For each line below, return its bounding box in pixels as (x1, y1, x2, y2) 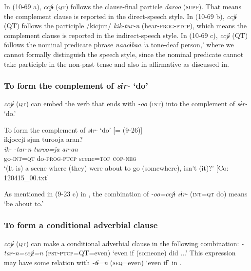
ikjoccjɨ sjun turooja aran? (4, 134, 83, 144)
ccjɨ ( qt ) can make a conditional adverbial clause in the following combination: (4, 238, 239, 248)
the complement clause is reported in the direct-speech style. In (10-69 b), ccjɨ (4, 11, 237, 21)
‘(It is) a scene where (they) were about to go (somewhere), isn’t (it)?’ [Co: (4, 162, 229, 173)
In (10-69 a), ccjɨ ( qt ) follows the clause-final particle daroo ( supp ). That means (4, 1, 242, 11)
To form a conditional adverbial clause (4, 219, 158, 231)
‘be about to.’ (4, 198, 44, 208)
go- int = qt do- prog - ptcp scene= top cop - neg (4, 153, 136, 163)
